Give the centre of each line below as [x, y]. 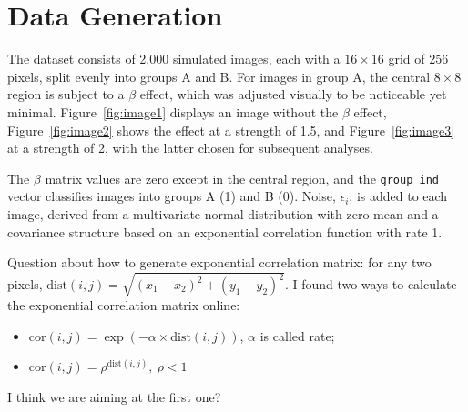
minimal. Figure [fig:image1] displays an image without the [173, 111]
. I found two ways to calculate [371, 284]
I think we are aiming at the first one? [114, 397]
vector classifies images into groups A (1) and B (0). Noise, [172, 196]
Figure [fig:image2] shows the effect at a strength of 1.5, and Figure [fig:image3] [231, 130]
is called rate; [297, 335]
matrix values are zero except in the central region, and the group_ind [242, 178]
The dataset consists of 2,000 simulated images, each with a [174, 59]
